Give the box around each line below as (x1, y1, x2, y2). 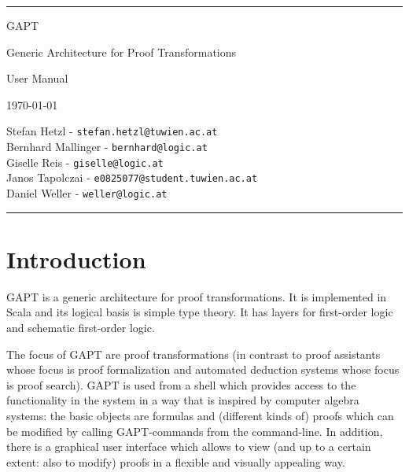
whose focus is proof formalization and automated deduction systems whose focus (6, 361, 400, 378)
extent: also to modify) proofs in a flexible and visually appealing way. (6, 453, 345, 470)
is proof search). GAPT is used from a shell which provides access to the (6, 376, 356, 393)
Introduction (6, 242, 146, 275)
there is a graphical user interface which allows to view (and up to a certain (6, 438, 371, 455)
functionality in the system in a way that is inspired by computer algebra (6, 392, 359, 408)
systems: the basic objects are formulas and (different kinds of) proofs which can (6, 407, 394, 423)
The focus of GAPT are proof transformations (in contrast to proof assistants (6, 345, 381, 362)
